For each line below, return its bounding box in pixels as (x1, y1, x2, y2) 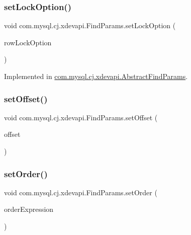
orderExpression (4, 204, 54, 214)
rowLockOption (4, 37, 52, 47)
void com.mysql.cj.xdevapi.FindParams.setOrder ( (4, 187, 157, 197)
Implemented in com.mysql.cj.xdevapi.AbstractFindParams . (4, 71, 188, 81)
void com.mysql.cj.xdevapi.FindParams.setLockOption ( (4, 20, 176, 31)
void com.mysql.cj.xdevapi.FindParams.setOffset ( (4, 112, 158, 122)
